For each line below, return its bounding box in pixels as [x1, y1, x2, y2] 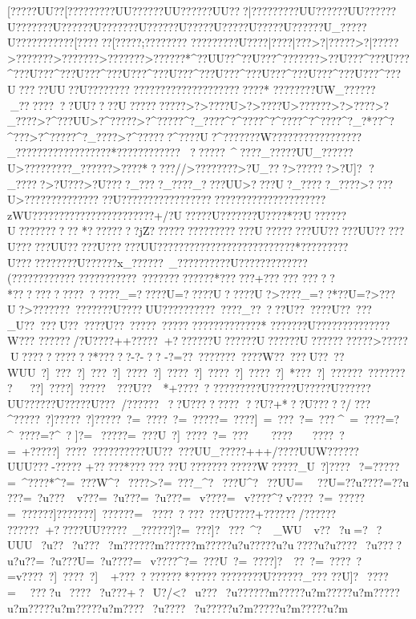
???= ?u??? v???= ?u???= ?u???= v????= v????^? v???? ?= [7, 489, 333, 506]
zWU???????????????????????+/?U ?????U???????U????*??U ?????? [7, 206, 347, 223]
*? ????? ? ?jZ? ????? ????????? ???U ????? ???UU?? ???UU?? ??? [82, 222, 405, 239]
